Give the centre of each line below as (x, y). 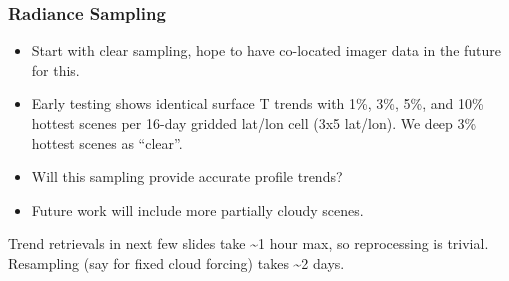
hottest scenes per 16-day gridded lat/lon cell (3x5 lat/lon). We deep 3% (254, 123)
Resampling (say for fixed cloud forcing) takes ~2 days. (176, 262)
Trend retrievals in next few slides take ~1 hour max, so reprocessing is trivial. (248, 243)
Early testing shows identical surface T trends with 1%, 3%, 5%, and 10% (257, 103)
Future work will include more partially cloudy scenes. (197, 209)
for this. (55, 69)
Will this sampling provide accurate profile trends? (187, 176)
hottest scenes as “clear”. (107, 142)
